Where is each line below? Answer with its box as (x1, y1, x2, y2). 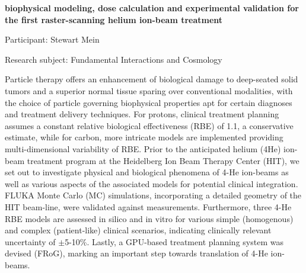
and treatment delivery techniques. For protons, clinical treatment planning (5, 108, 279, 120)
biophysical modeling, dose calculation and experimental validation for (5, 2, 299, 14)
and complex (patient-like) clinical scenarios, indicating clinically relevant (5, 224, 272, 236)
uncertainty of (5, 235, 56, 248)
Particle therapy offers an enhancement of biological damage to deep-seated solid (5, 73, 298, 85)
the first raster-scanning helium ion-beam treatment (5, 13, 223, 25)
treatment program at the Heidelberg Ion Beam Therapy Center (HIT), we (27, 154, 299, 166)
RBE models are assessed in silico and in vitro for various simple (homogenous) (5, 212, 294, 224)
